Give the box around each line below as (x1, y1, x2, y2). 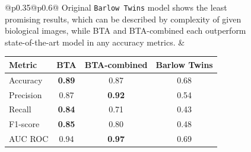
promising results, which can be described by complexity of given (5, 12, 242, 25)
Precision (9, 88, 42, 101)
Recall (9, 103, 31, 115)
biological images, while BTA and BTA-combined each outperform (5, 24, 246, 37)
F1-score (9, 118, 40, 130)
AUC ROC (9, 132, 49, 145)
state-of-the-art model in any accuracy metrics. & (5, 35, 185, 48)
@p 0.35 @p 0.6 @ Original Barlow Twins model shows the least (5, 1, 227, 13)
